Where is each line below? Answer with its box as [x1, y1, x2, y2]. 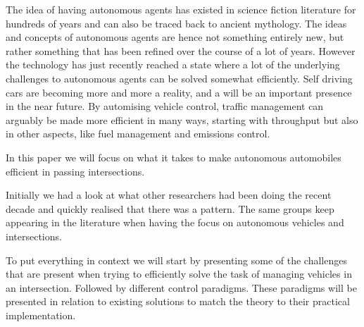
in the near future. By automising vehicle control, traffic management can [6, 99, 324, 113]
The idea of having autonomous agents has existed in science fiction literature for [6, 2, 356, 16]
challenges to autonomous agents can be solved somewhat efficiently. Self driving [6, 70, 353, 85]
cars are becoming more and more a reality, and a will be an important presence [6, 85, 352, 99]
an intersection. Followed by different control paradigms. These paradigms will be [6, 280, 357, 295]
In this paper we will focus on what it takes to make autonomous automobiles [6, 149, 341, 164]
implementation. [6, 307, 76, 322]
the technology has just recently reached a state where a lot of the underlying [6, 57, 340, 72]
